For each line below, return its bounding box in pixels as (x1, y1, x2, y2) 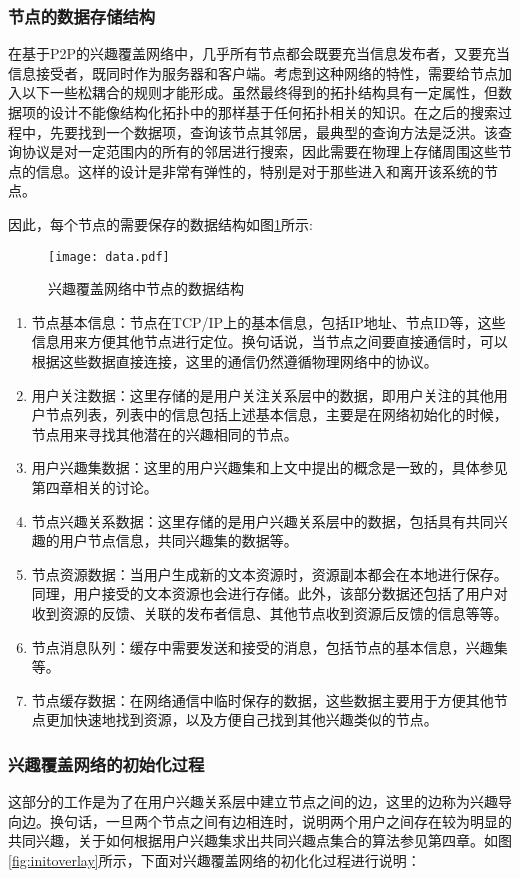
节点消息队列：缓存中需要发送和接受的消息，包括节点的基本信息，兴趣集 (31, 636, 508, 657)
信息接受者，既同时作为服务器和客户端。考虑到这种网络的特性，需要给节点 (8, 62, 498, 83)
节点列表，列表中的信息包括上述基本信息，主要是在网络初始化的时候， (45, 404, 508, 425)
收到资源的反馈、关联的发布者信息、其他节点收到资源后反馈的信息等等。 (31, 602, 508, 623)
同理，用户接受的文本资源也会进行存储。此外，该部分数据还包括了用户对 (31, 583, 508, 604)
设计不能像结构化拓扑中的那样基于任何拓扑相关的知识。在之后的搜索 (49, 102, 498, 122)
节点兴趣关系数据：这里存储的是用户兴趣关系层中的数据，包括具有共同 (31, 510, 494, 531)
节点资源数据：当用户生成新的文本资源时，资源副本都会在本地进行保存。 (31, 563, 508, 584)
